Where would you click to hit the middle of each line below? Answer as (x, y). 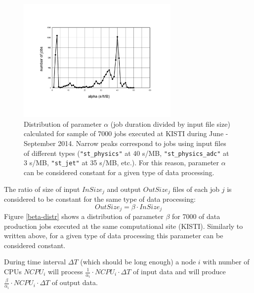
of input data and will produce (179, 271)
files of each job (196, 189)
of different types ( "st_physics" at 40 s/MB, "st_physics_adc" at (127, 153)
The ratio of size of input (42, 189)
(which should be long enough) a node (138, 262)
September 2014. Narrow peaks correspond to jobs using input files (125, 143)
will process (65, 271)
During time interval (35, 262)
